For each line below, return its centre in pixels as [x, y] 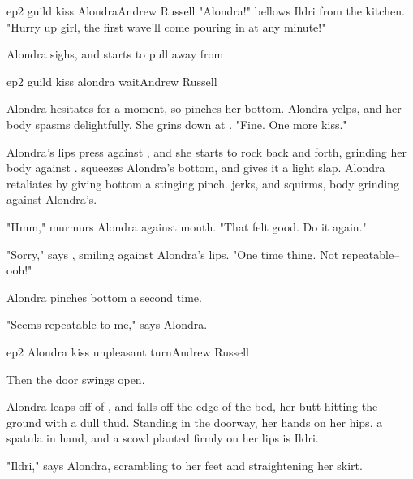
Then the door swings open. [76, 379]
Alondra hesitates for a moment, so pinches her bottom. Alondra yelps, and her [204, 108]
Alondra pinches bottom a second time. [104, 297]
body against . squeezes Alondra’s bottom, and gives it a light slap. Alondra [196, 168]
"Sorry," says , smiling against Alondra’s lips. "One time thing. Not [173, 254]
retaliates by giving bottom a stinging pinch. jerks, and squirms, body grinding [203, 183]
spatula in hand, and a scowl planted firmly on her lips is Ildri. [163, 438]
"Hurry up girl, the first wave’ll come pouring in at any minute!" [166, 26]
